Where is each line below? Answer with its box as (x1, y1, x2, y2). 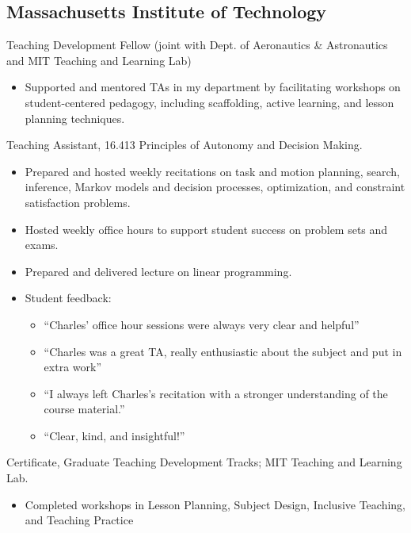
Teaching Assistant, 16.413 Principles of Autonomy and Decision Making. (6, 136, 363, 153)
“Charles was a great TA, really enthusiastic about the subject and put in (44, 343, 402, 359)
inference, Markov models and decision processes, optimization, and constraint (25, 178, 405, 195)
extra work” (44, 359, 102, 375)
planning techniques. (25, 109, 125, 126)
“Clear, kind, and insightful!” (44, 427, 185, 443)
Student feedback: (25, 290, 112, 306)
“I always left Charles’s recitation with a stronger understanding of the (44, 385, 388, 401)
